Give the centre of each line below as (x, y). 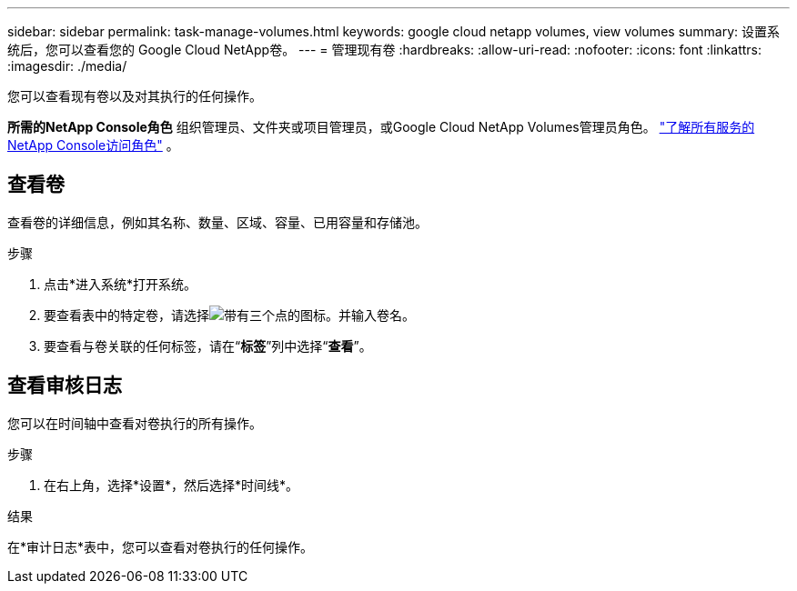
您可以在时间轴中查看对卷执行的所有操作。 (135, 423)
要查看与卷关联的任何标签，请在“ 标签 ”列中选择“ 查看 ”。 (208, 346)
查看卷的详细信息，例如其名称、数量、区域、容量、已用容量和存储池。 (217, 222)
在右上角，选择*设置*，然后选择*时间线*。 (172, 485)
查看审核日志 (65, 386)
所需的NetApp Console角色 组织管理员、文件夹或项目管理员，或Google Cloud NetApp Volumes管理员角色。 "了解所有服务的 (381, 127)
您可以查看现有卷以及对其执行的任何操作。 (135, 96)
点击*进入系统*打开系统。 (121, 284)
